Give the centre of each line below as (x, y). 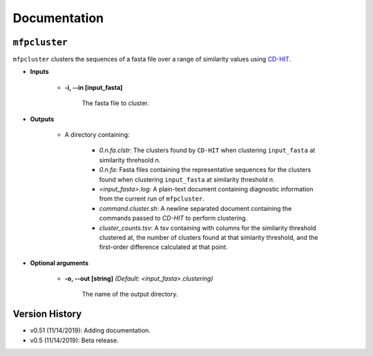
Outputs (42, 119)
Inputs (40, 72)
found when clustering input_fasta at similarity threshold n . (187, 179)
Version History (47, 314)
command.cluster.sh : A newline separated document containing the (195, 208)
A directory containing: (97, 135)
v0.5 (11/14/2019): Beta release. (74, 340)
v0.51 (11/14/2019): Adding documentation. (90, 330)
